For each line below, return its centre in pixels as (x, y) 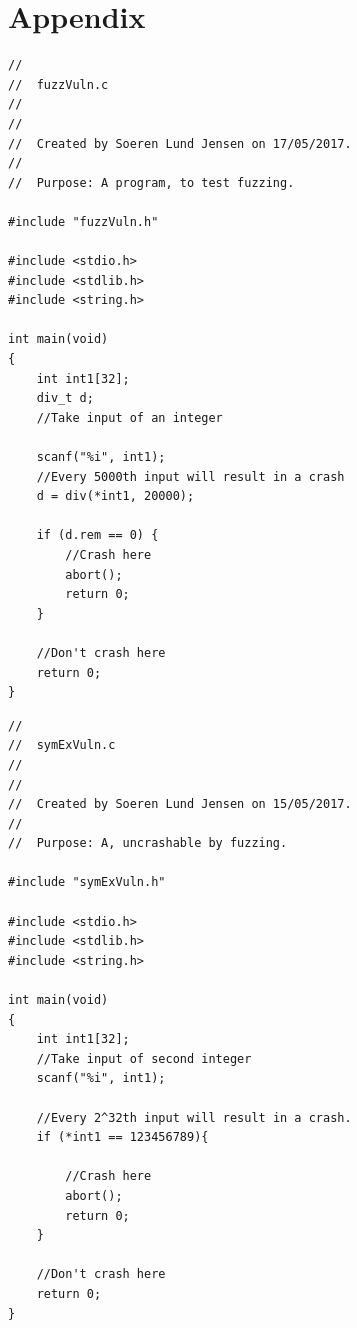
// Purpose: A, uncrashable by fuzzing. (148, 843)
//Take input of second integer (144, 1058)
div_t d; (65, 398)
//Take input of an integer (129, 417)
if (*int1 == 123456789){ (122, 1137)
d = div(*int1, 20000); (115, 496)
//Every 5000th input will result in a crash (190, 476)
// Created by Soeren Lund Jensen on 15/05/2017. (180, 804)
